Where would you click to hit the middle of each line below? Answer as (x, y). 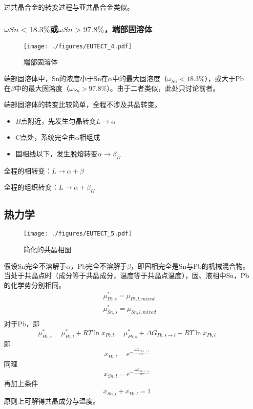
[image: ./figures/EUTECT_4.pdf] (78, 46)
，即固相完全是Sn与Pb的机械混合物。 (190, 266)
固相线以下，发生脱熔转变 (56, 154)
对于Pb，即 (22, 324)
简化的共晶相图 (47, 249)
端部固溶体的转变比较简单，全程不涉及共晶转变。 (83, 104)
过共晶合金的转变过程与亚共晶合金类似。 (69, 7)
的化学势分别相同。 (35, 285)
